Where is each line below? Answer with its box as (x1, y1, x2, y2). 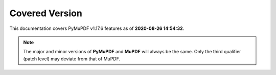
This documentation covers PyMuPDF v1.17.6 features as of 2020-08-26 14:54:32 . (9, 25, 185, 31)
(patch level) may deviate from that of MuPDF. (23, 56, 121, 62)
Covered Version (9, 8, 83, 19)
